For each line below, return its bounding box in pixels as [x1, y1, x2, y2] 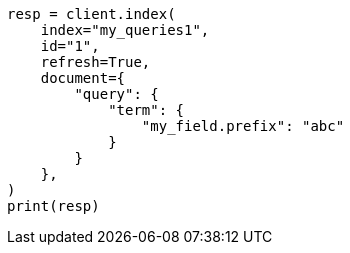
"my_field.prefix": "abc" [141, 118, 345, 134]
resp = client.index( [7, 6, 176, 22]
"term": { [108, 102, 185, 118]
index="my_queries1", [40, 22, 210, 38]
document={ [40, 70, 126, 86]
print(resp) [7, 198, 100, 214]
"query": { [74, 86, 159, 102]
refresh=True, [40, 54, 151, 70]
